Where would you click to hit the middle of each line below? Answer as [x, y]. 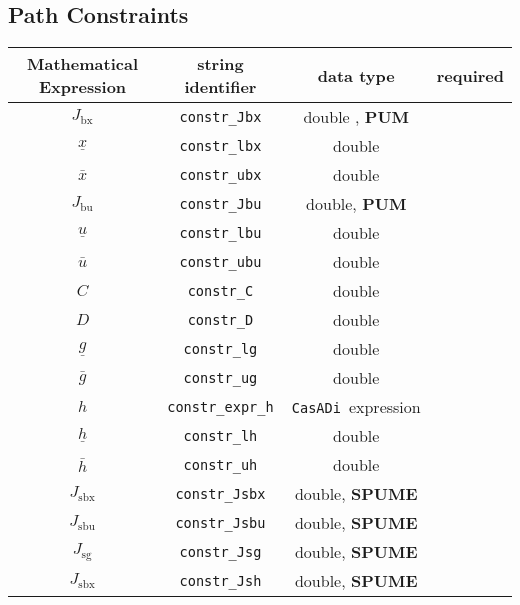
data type [356, 75]
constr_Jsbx [220, 493]
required [470, 75]
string [220, 64]
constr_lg [220, 348]
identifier [220, 87]
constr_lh [220, 435]
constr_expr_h [220, 406]
